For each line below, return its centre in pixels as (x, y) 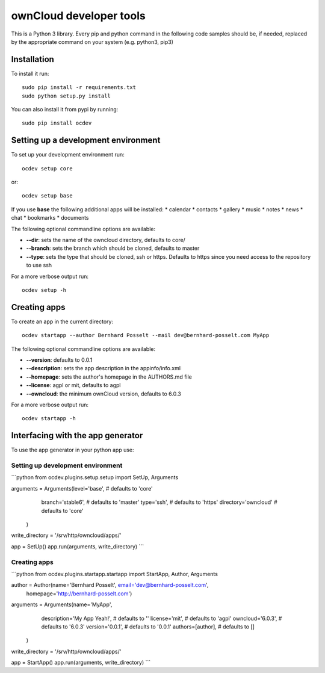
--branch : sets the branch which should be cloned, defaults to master (113, 248)
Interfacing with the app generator (77, 436)
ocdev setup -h (44, 290)
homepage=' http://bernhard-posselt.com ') (79, 594)
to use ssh (39, 265)
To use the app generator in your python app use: (73, 450)
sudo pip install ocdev (57, 123)
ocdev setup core (47, 168)
